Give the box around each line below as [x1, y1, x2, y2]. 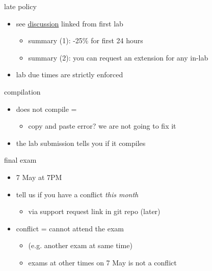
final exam [4, 155, 37, 165]
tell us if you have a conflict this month [16, 189, 139, 199]
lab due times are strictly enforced [16, 69, 123, 80]
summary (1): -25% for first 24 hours [28, 35, 143, 46]
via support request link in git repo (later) [28, 206, 161, 217]
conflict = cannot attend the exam [16, 223, 124, 233]
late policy [4, 1, 37, 11]
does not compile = [16, 103, 77, 114]
